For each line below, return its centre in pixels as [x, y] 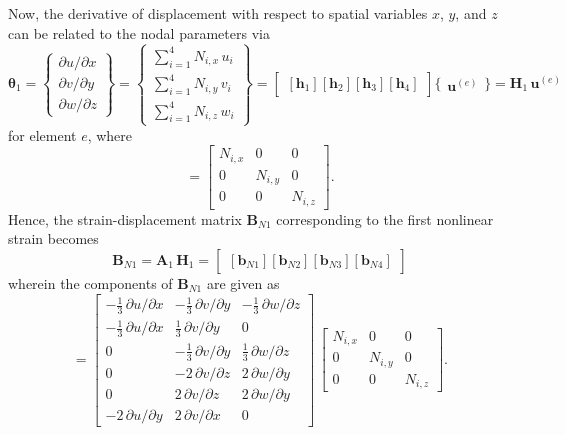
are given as [243, 282]
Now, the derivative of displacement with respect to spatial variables [218, 13]
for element [42, 134]
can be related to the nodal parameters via [139, 32]
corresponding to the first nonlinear [385, 218]
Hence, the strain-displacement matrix [125, 218]
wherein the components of [90, 282]
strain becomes [53, 238]
